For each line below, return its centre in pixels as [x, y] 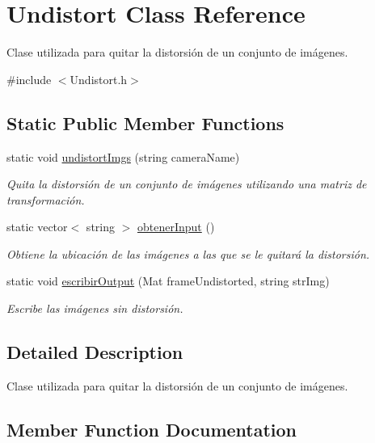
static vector [37, 227]
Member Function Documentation [152, 429]
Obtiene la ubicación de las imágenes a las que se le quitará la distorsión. [188, 253]
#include [29, 79]
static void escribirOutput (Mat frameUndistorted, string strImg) [168, 281]
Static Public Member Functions [145, 122]
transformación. [46, 199]
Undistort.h [99, 79]
